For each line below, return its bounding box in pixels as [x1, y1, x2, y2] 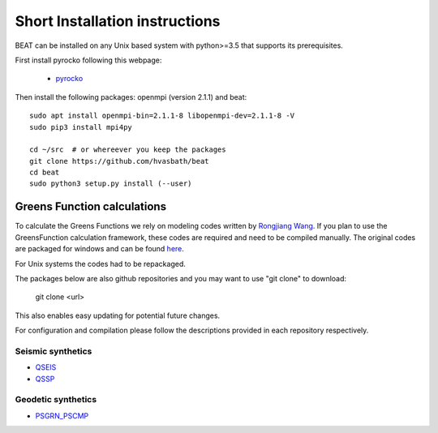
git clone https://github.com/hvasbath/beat [29, 156, 210, 165]
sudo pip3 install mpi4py [29, 122, 133, 131]
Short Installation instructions [15, 12, 221, 30]
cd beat [29, 168, 60, 178]
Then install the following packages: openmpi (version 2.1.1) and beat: [15, 92, 247, 101]
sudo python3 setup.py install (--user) [29, 179, 192, 188]
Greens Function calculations [15, 199, 166, 214]
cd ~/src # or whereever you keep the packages [29, 145, 226, 154]
